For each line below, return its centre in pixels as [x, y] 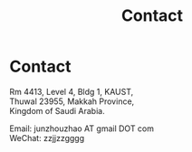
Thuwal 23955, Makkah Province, [72, 101]
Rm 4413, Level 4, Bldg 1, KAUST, [72, 91]
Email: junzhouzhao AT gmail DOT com [82, 128]
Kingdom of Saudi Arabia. [58, 110]
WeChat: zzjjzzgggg [47, 138]
